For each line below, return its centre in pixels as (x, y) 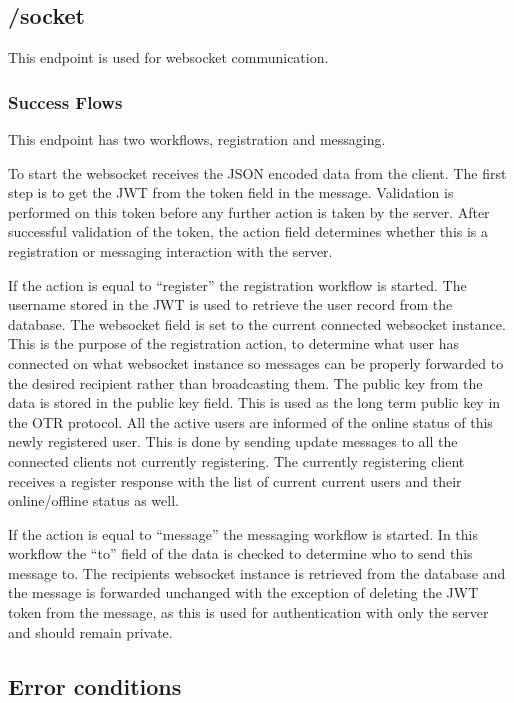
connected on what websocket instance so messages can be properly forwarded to (256, 362)
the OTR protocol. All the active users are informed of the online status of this (250, 421)
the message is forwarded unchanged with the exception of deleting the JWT (243, 592)
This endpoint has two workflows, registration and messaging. (197, 139)
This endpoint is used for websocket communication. (168, 57)
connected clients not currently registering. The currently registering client (236, 460)
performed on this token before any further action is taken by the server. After (249, 211)
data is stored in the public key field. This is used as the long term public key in (254, 402)
